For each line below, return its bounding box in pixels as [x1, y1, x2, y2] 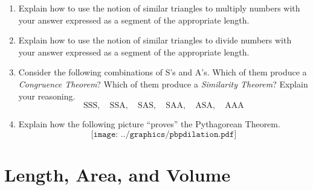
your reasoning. [18, 89, 76, 102]
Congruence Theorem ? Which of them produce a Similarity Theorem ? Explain [18, 77, 308, 90]
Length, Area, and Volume [4, 162, 231, 186]
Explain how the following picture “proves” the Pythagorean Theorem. [18, 118, 280, 130]
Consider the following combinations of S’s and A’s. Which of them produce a [18, 66, 307, 78]
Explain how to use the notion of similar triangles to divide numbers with [18, 34, 292, 46]
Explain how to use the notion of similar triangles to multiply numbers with [18, 2, 300, 14]
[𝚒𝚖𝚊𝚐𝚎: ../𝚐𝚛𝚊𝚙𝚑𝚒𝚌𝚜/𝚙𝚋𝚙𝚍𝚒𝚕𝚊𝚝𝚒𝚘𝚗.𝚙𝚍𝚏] [91, 130, 237, 139]
